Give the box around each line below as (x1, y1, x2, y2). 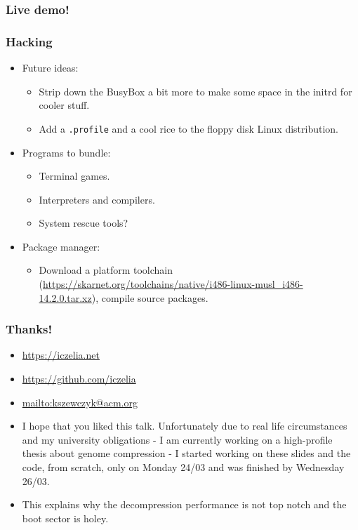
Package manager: (22, 239, 100, 253)
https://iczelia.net (22, 347, 100, 362)
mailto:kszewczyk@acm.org (22, 395, 138, 409)
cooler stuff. (39, 98, 90, 112)
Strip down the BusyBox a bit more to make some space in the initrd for (39, 84, 352, 98)
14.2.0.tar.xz (39, 290, 92, 305)
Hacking (6, 32, 53, 50)
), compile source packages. (91, 290, 208, 305)
